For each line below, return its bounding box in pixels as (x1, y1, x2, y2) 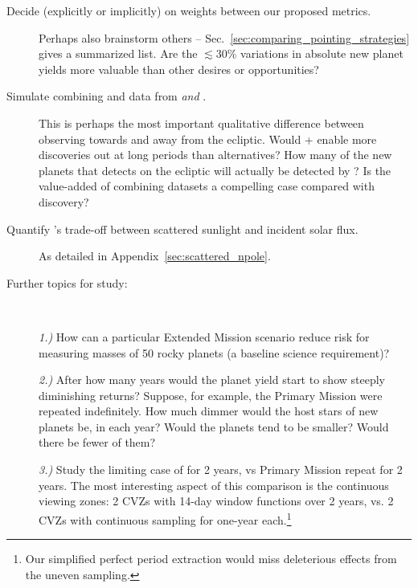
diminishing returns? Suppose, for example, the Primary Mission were (39, 386, 383, 403)
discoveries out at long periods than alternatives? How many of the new (39, 146, 392, 163)
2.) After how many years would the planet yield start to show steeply (39, 371, 385, 388)
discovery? (39, 193, 89, 210)
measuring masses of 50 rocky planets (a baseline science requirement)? (39, 344, 390, 361)
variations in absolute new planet (240, 45, 404, 62)
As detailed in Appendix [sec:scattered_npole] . (39, 247, 271, 264)
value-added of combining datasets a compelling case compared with (39, 178, 375, 194)
